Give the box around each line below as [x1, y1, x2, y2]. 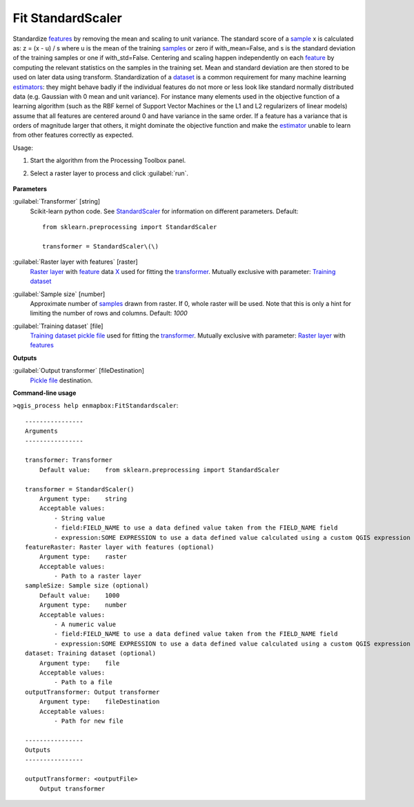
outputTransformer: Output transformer [25, 688, 160, 696]
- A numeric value [54, 621, 117, 628]
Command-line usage [12, 389, 77, 397]
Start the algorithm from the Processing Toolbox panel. [30, 156, 186, 165]
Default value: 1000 [39, 591, 120, 599]
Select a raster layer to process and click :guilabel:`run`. [30, 169, 189, 177]
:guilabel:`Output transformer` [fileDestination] [12, 367, 145, 375]
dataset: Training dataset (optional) [25, 650, 157, 657]
